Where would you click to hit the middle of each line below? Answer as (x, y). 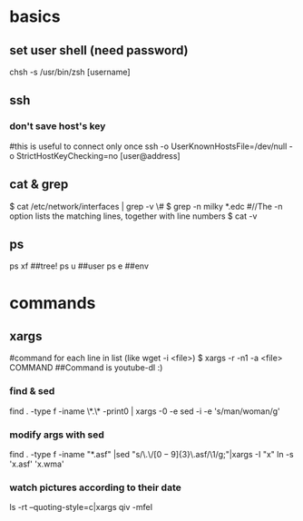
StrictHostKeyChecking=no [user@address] (98, 155)
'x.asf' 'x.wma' (37, 464)
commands (53, 303)
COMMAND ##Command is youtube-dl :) (86, 368)
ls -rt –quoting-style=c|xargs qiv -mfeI (81, 507)
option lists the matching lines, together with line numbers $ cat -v (133, 216)
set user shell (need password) (99, 50)
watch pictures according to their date (95, 487)
